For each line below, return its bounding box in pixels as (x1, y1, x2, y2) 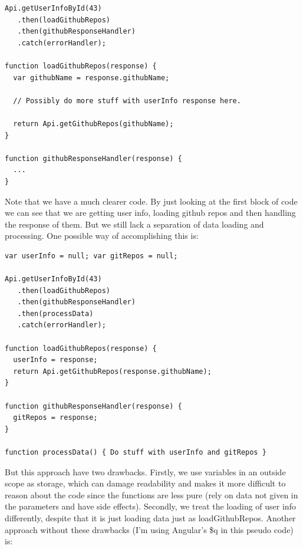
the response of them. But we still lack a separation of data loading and (5, 218, 264, 230)
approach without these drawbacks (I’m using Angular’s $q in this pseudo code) (5, 523, 294, 535)
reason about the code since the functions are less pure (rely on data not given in (5, 488, 298, 501)
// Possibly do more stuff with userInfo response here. (13, 96, 241, 105)
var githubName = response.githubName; (13, 73, 170, 82)
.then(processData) (17, 309, 94, 318)
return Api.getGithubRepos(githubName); (13, 119, 174, 128)
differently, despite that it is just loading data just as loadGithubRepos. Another (5, 511, 296, 524)
